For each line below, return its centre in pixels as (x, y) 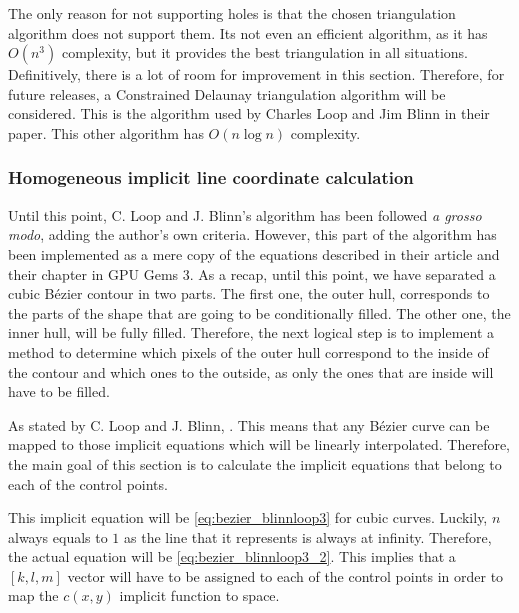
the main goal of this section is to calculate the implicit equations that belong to (255, 463)
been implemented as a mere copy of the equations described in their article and (254, 253)
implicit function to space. (199, 595)
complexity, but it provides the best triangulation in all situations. (264, 52)
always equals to (58, 536)
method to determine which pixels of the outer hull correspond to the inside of (248, 351)
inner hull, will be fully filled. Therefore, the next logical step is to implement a (251, 332)
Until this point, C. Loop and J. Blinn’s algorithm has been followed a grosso (245, 214)
